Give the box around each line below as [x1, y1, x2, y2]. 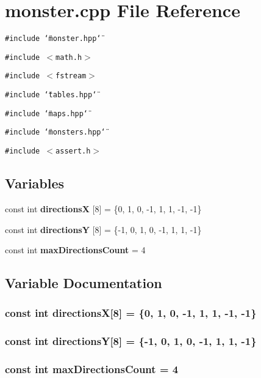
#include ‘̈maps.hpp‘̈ [5, 109, 88, 118]
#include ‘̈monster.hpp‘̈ [5, 34, 101, 43]
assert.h [55, 147, 91, 156]
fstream [55, 72, 87, 81]
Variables [5, 174, 65, 193]
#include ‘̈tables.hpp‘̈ [5, 91, 97, 100]
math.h [55, 53, 82, 62]
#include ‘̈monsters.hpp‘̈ [5, 128, 105, 137]
